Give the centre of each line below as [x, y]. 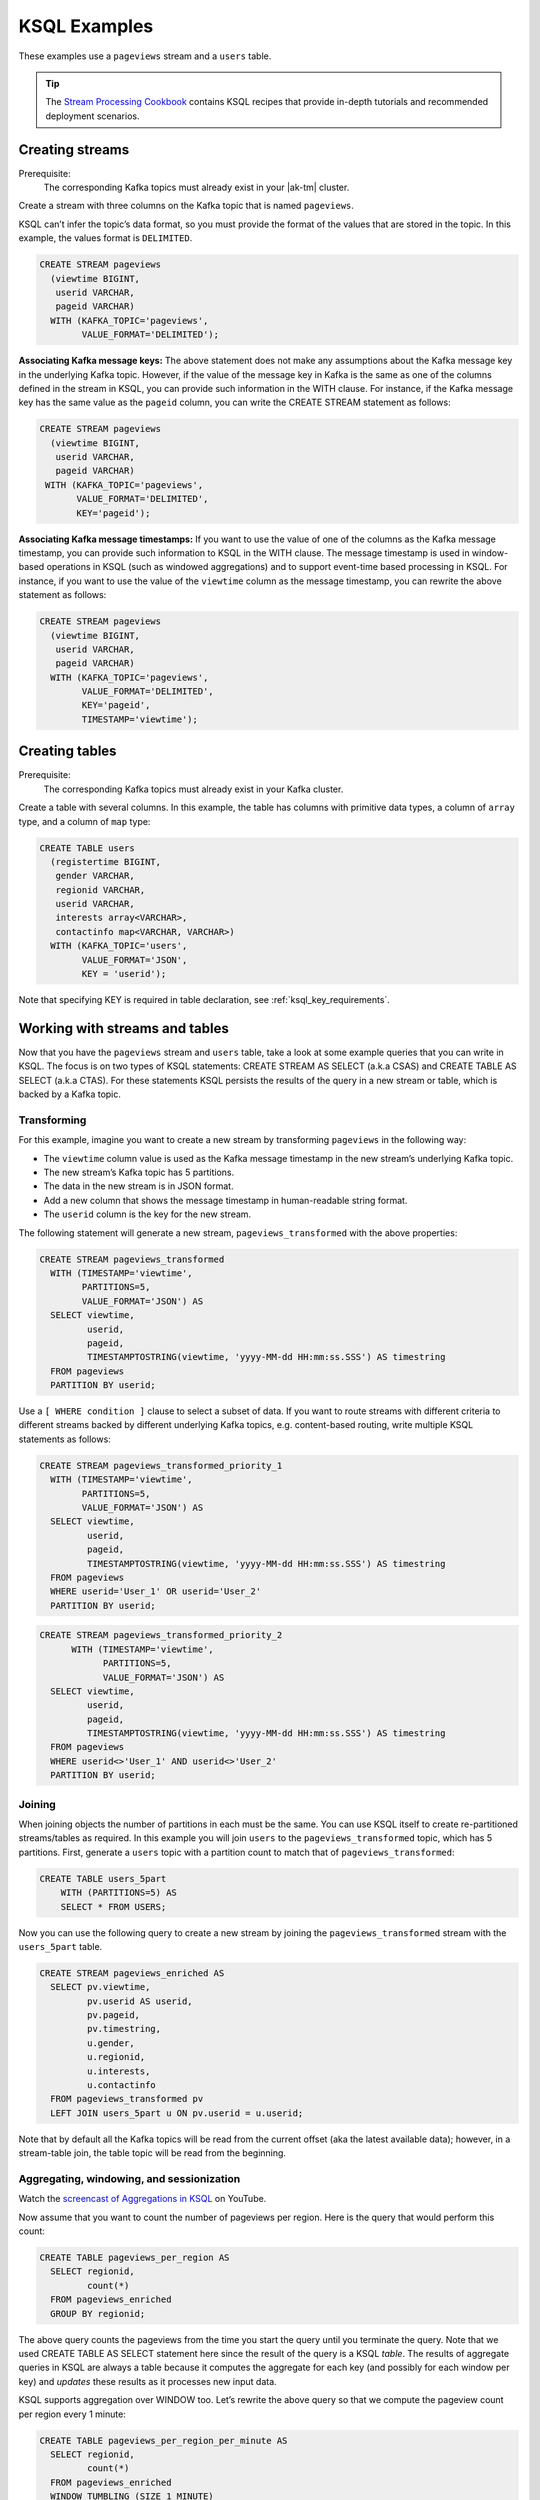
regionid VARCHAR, [100, 889]
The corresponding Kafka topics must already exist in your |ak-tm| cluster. [196, 187]
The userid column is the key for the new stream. [147, 1214]
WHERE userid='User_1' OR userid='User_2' [156, 1591]
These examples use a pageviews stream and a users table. [145, 56]
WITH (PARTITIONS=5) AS [118, 1893]
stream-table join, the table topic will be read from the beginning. [152, 2153]
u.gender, [110, 2043]
